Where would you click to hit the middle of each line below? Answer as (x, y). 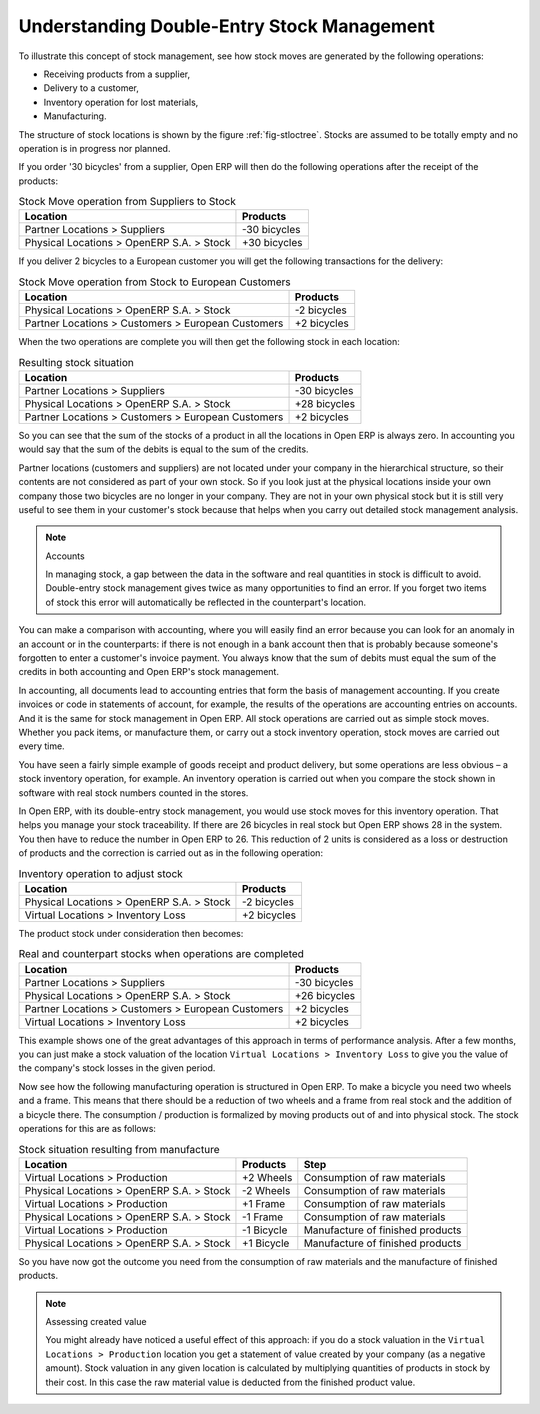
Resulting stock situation (76, 362)
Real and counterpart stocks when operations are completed (161, 954)
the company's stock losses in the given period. (117, 1068)
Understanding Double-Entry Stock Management (226, 26)
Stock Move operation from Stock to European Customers (155, 282)
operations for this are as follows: (87, 1128)
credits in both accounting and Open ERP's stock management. (149, 672)
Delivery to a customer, (91, 88)
